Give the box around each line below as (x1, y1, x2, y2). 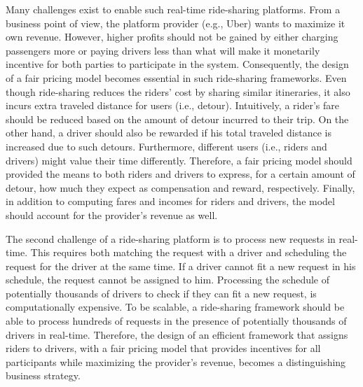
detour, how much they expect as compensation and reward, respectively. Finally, (6, 180, 355, 195)
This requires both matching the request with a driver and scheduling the (30, 245, 347, 260)
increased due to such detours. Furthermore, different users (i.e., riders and (6, 139, 327, 153)
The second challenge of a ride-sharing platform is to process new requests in (6, 231, 336, 246)
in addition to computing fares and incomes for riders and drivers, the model (6, 194, 335, 209)
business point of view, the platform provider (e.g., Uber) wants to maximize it (6, 15, 345, 30)
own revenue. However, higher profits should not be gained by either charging (6, 29, 338, 44)
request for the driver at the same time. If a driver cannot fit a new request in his (6, 258, 356, 273)
